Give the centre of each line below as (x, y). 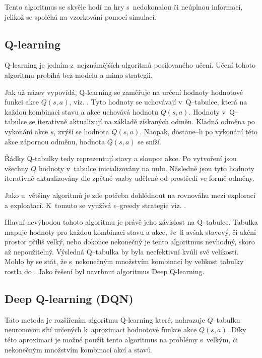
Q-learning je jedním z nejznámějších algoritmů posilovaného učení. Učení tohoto (130, 65)
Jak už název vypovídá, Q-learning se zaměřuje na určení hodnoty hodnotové (124, 92)
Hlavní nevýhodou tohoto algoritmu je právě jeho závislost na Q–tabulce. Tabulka (131, 222)
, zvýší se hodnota (81, 131)
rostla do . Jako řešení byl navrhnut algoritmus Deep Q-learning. (105, 271)
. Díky (237, 329)
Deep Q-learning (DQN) (69, 299)
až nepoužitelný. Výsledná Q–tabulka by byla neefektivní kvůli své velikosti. (122, 251)
